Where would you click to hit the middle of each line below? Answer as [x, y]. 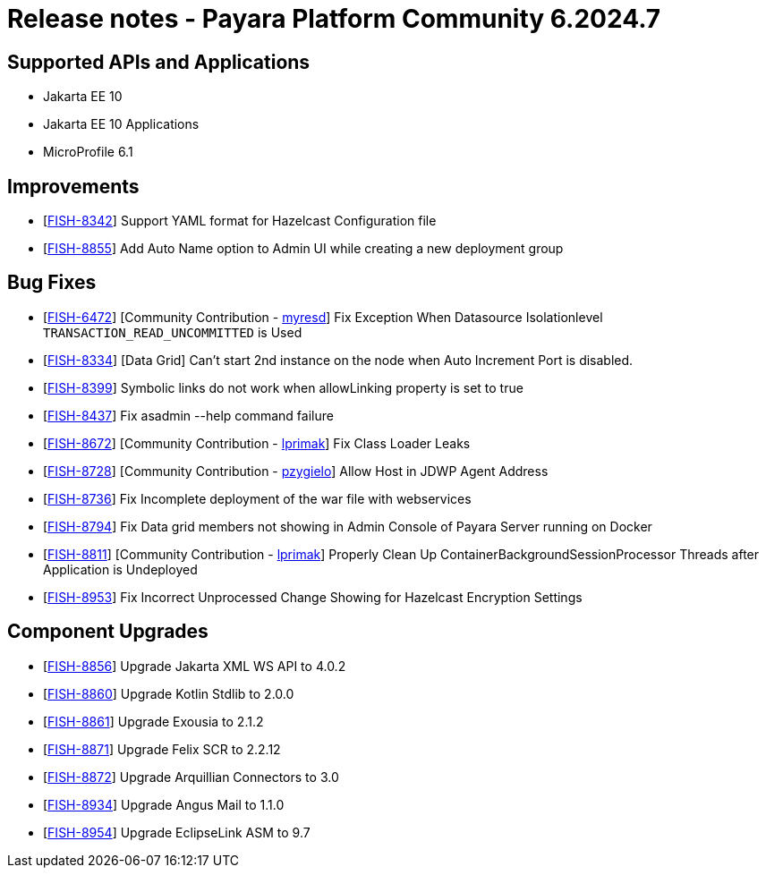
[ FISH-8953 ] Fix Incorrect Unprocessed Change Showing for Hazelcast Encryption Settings [313, 597]
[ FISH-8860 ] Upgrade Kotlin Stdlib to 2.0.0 [169, 693]
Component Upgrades [108, 632]
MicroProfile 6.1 [88, 152]
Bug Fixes [52, 283]
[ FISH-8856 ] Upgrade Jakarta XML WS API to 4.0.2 [195, 666]
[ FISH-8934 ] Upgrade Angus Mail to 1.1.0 [164, 804]
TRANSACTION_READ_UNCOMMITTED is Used [173, 332]
